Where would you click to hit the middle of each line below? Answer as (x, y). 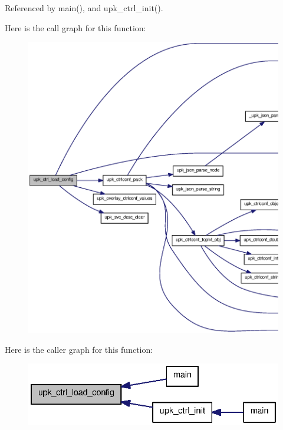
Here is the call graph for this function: (75, 27)
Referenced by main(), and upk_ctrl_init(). (84, 8)
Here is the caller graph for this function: (79, 349)
